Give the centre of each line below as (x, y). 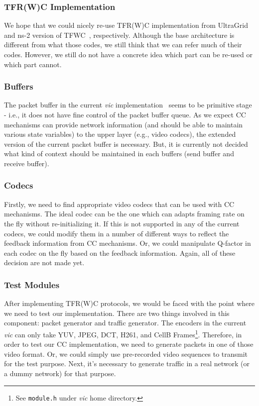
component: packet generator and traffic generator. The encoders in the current (125, 323)
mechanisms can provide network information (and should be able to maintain (124, 124)
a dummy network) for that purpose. (60, 373)
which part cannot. (33, 64)
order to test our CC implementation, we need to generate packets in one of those (129, 344)
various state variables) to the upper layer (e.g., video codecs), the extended (120, 134)
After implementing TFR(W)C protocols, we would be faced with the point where (129, 303)
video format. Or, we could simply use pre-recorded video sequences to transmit (126, 354)
